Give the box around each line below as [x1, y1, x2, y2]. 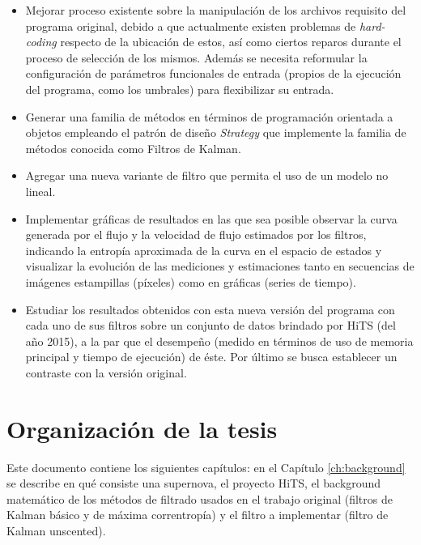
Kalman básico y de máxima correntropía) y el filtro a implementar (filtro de [6, 506, 389, 523]
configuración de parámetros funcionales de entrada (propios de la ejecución [25, 65, 402, 82]
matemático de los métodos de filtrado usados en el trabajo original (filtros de [6, 490, 393, 507]
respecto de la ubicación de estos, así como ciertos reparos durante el [60, 33, 402, 50]
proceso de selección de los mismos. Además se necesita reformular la [25, 49, 368, 66]
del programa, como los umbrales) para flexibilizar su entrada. [25, 80, 334, 97]
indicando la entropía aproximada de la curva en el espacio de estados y [25, 241, 382, 258]
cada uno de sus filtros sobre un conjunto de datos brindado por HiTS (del [25, 317, 396, 334]
